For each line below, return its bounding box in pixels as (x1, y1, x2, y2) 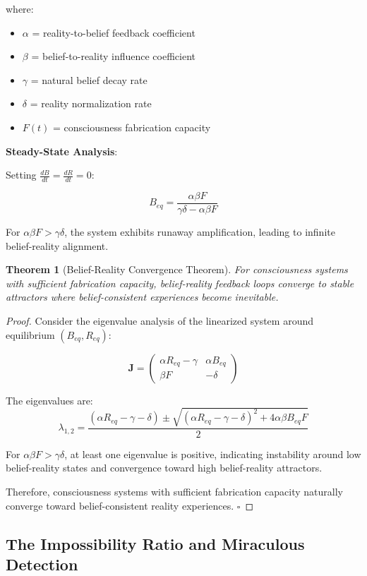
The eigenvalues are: (6, 392, 93, 407)
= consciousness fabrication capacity (53, 119, 211, 134)
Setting (6, 167, 37, 182)
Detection (6, 553, 78, 575)
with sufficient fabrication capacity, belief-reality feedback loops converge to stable (6, 275, 354, 290)
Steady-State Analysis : (6, 143, 118, 158)
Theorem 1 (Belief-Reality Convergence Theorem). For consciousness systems (6, 262, 348, 277)
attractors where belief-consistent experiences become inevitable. (6, 289, 279, 304)
